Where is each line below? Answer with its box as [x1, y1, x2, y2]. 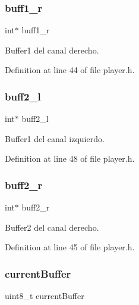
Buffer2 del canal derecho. [5, 221, 99, 233]
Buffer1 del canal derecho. [5, 43, 99, 56]
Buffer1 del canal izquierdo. [5, 132, 105, 144]
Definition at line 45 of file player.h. [5, 241, 135, 253]
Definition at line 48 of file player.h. [5, 152, 135, 165]
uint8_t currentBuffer [5, 290, 84, 302]
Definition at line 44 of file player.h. [5, 64, 135, 76]
